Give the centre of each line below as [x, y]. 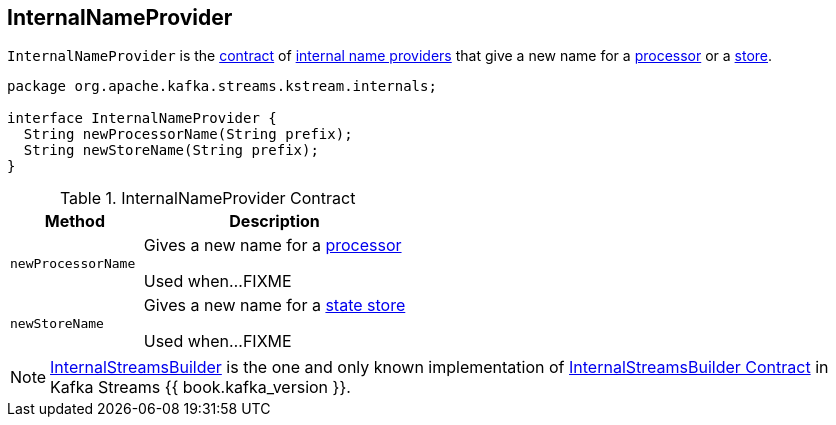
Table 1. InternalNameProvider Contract [207, 198]
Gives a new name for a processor [272, 245]
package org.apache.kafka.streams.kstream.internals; [222, 86]
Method [74, 221]
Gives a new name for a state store [274, 305]
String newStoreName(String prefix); [171, 150]
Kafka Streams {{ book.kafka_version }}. [200, 387]
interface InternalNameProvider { [142, 118]
